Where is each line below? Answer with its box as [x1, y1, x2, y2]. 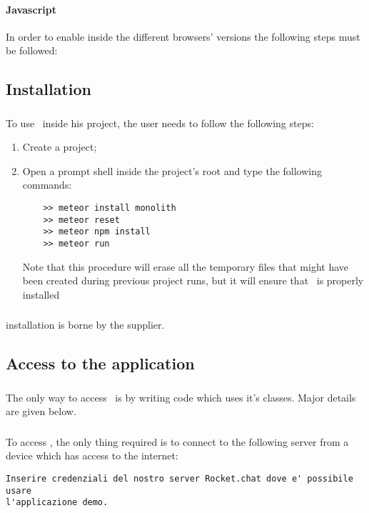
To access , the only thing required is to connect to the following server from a [6, 434, 349, 449]
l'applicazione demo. [6, 497, 108, 508]
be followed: [6, 43, 58, 58]
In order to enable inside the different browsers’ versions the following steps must [6, 29, 360, 44]
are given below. [6, 404, 76, 419]
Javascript [6, 1, 56, 16]
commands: [22, 177, 72, 192]
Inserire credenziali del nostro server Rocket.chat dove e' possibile [6, 473, 353, 484]
